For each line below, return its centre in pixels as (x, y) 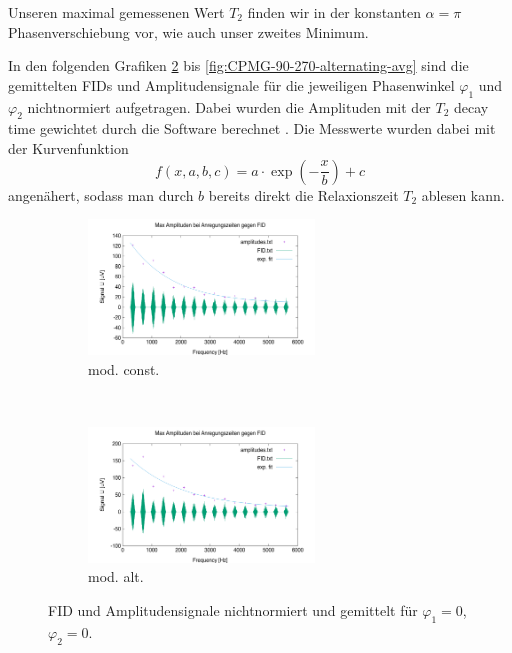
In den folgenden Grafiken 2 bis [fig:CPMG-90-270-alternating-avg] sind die (238, 65)
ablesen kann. (463, 194)
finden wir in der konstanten (334, 12)
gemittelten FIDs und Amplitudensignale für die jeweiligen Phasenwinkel (231, 84)
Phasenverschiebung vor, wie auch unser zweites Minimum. (188, 31)
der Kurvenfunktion (68, 147)
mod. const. (124, 368)
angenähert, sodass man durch (101, 194)
